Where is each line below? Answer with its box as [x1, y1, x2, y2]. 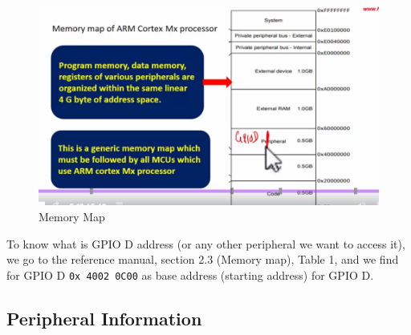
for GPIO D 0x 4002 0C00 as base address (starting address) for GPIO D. [6, 266, 374, 283]
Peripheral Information [6, 305, 202, 330]
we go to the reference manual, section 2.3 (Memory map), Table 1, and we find [6, 251, 399, 268]
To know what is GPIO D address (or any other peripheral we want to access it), [6, 235, 405, 252]
